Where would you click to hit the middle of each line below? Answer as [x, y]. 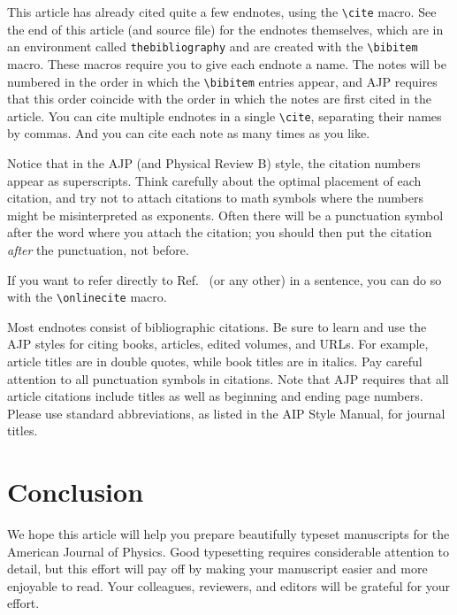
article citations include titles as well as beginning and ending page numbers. [215, 396]
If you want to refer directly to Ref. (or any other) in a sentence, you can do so [225, 279]
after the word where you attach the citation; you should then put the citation [220, 232]
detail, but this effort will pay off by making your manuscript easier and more [217, 569]
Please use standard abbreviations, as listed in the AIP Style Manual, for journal [226, 413]
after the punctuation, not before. [98, 249]
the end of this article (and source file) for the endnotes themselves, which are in [225, 29]
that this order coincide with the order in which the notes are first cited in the [219, 99]
